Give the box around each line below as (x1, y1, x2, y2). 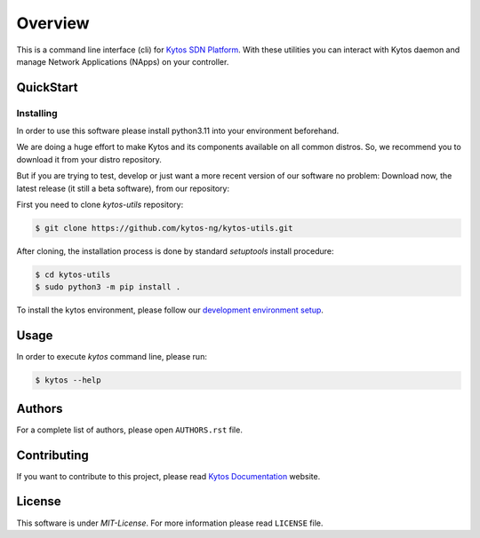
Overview (16, 13, 90, 33)
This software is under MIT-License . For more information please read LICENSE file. (16, 518, 324, 528)
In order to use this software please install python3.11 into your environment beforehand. (16, 125, 340, 137)
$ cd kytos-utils (35, 270, 111, 280)
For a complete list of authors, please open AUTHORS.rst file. (16, 424, 244, 435)
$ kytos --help (35, 376, 101, 385)
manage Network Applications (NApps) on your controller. (16, 56, 229, 67)
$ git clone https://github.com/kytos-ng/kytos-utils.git (35, 223, 293, 233)
